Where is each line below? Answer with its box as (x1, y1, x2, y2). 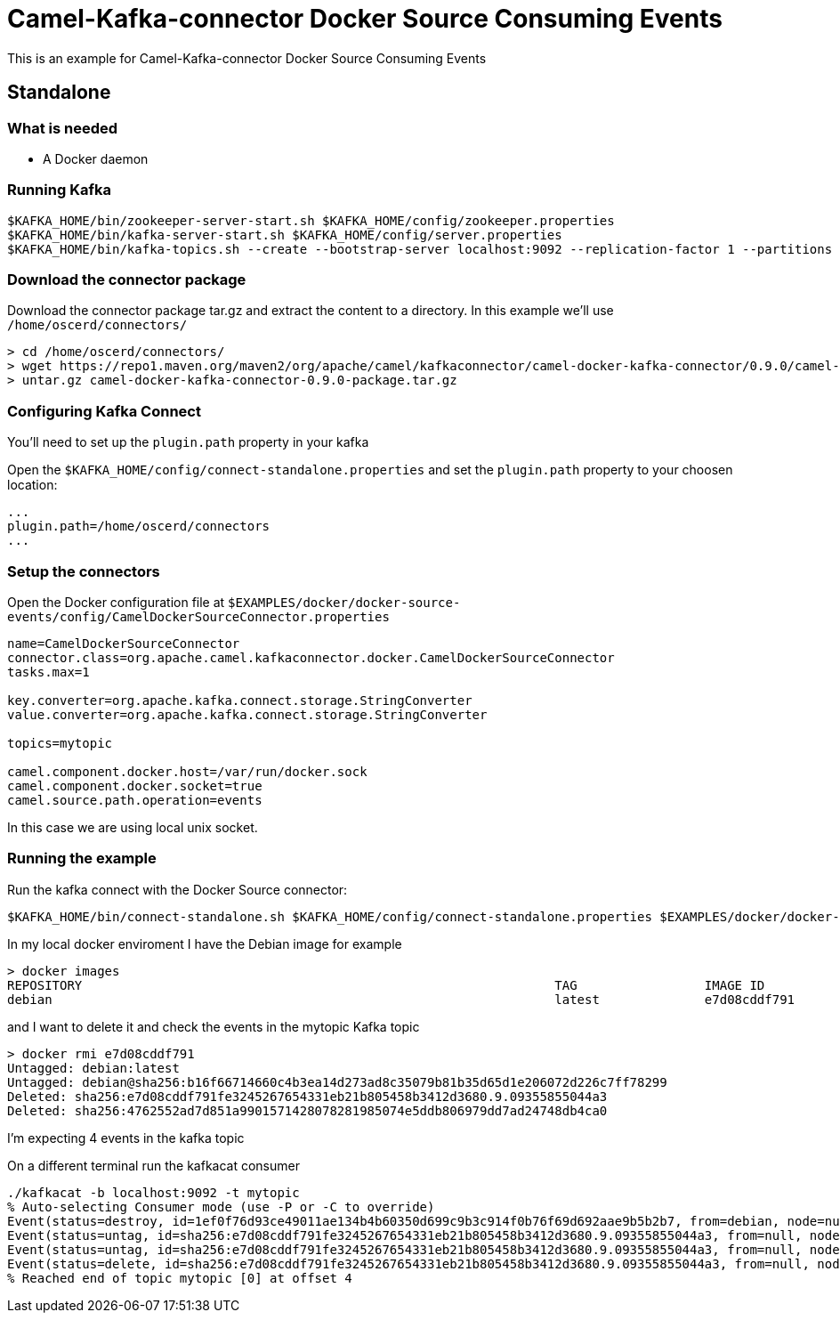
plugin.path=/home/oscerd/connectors (7, 519, 271, 534)
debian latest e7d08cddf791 (7, 992, 796, 1007)
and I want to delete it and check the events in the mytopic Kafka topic (7, 1018, 420, 1034)
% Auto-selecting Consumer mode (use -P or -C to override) (7, 1199, 435, 1214)
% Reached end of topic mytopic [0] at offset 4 (7, 1270, 352, 1285)
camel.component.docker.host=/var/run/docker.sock (7, 764, 367, 779)
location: (7, 477, 58, 493)
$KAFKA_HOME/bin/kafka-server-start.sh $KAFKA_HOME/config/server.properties (7, 227, 562, 242)
